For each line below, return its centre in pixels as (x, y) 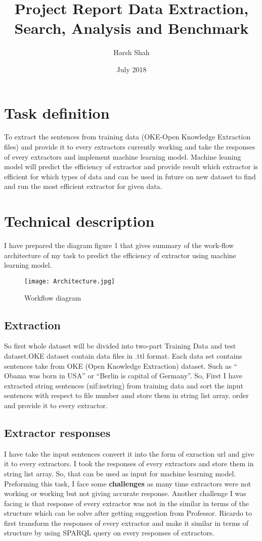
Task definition (57, 112)
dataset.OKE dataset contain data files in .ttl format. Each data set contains (123, 355)
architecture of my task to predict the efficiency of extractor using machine (120, 255)
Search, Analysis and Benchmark (132, 28)
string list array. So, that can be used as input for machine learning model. (120, 473)
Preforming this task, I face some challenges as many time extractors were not (128, 483)
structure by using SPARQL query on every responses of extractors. (109, 533)
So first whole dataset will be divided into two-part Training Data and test (120, 346)
